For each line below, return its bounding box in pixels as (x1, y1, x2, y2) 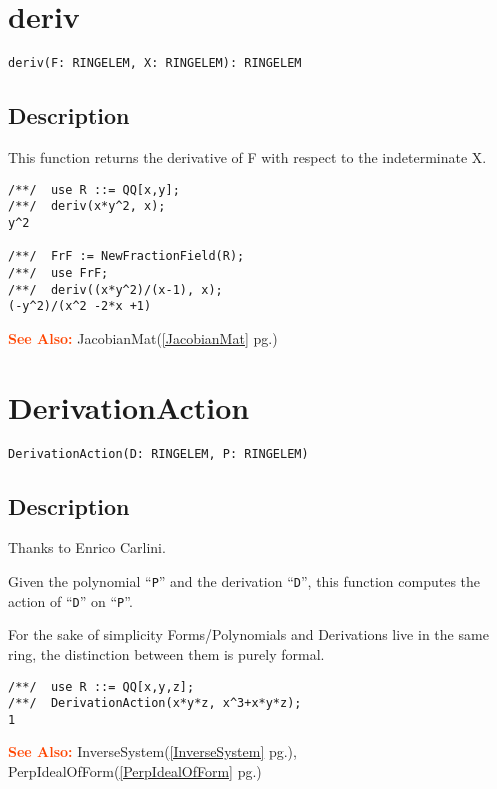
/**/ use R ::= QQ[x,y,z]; (8, 679, 195, 694)
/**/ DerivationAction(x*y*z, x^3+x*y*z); (8, 696, 302, 711)
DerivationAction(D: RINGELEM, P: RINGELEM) (8, 446, 309, 461)
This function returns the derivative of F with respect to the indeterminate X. (8, 146, 487, 167)
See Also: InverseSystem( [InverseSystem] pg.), (8, 741, 297, 762)
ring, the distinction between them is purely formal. (8, 643, 325, 664)
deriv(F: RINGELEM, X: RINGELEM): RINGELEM (8, 56, 302, 71)
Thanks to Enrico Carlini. (8, 537, 166, 558)
